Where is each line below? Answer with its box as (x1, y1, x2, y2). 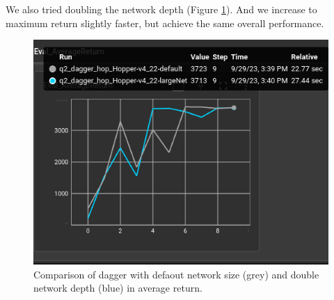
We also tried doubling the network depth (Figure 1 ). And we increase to (6, 2, 317, 16)
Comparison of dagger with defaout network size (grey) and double (33, 267, 319, 281)
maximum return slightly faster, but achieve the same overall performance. (6, 15, 324, 30)
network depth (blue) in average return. (33, 281, 202, 295)
